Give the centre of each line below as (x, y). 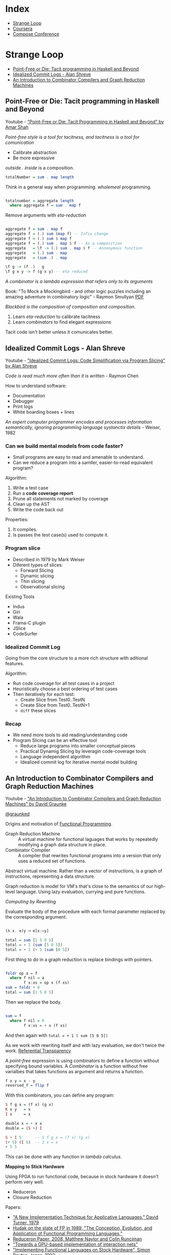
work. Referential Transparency (38, 1051)
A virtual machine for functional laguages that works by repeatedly (88, 839)
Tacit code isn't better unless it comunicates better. (59, 332)
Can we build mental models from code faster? (64, 446)
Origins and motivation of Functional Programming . (59, 824)
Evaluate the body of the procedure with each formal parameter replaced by (86, 911)
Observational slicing (42, 586)
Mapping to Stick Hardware (35, 1167)
